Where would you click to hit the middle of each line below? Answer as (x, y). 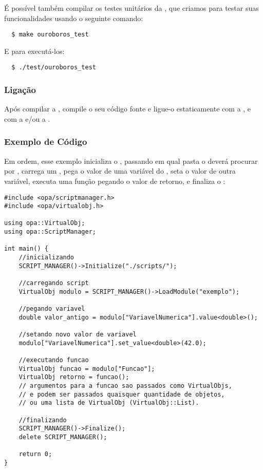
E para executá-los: (34, 51)
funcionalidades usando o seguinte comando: (74, 18)
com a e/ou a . (27, 118)
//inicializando (46, 258)
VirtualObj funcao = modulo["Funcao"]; (87, 369)
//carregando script (54, 283)
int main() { (26, 249)
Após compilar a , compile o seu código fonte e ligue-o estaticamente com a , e (128, 109)
